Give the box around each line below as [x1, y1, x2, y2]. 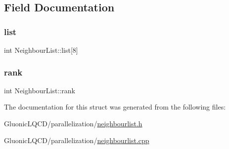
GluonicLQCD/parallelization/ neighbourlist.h [4, 118, 142, 128]
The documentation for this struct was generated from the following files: [4, 102, 226, 112]
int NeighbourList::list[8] [4, 45, 78, 55]
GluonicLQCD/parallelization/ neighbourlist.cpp [4, 135, 149, 145]
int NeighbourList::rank [4, 85, 75, 95]
